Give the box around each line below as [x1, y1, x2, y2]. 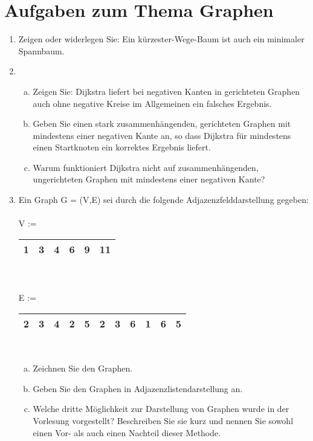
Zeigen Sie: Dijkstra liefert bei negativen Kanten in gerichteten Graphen [33, 85, 300, 97]
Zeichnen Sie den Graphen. [33, 362, 133, 375]
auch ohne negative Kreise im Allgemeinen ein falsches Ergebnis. [33, 97, 272, 109]
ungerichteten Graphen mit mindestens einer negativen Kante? [33, 173, 265, 185]
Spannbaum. [18, 44, 65, 57]
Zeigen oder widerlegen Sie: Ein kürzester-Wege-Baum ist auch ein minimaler [18, 33, 305, 45]
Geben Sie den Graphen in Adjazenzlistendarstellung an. [33, 382, 243, 394]
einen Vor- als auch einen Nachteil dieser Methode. [33, 426, 221, 439]
